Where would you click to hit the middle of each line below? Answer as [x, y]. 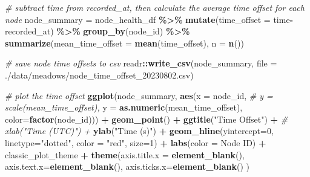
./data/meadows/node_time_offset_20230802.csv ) [99, 75]
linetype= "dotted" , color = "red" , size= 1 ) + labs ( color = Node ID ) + [136, 142]
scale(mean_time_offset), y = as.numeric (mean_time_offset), [124, 107]
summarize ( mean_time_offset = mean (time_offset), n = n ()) [124, 43]
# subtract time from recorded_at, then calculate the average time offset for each [155, 7]
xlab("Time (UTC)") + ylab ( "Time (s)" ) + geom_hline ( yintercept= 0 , [139, 131]
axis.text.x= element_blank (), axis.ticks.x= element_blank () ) [127, 166]
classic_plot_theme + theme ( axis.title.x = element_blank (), [125, 154]
